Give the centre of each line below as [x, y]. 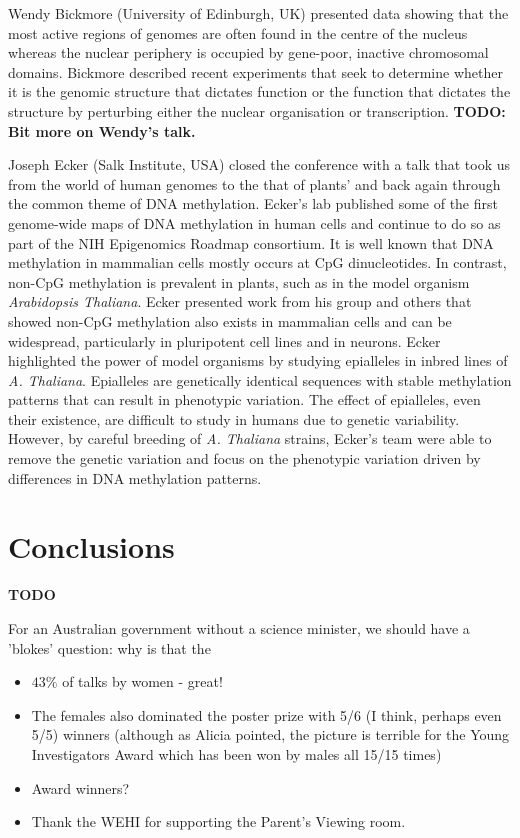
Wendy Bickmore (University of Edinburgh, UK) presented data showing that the [258, 13]
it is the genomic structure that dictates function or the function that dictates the [259, 91]
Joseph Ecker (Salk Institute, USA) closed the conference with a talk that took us [259, 164]
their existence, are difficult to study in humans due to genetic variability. [234, 418]
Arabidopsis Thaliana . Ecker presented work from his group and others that [240, 301]
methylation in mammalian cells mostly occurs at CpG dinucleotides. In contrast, [257, 262]
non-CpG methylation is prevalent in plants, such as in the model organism [239, 281]
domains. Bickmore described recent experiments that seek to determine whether [255, 71]
